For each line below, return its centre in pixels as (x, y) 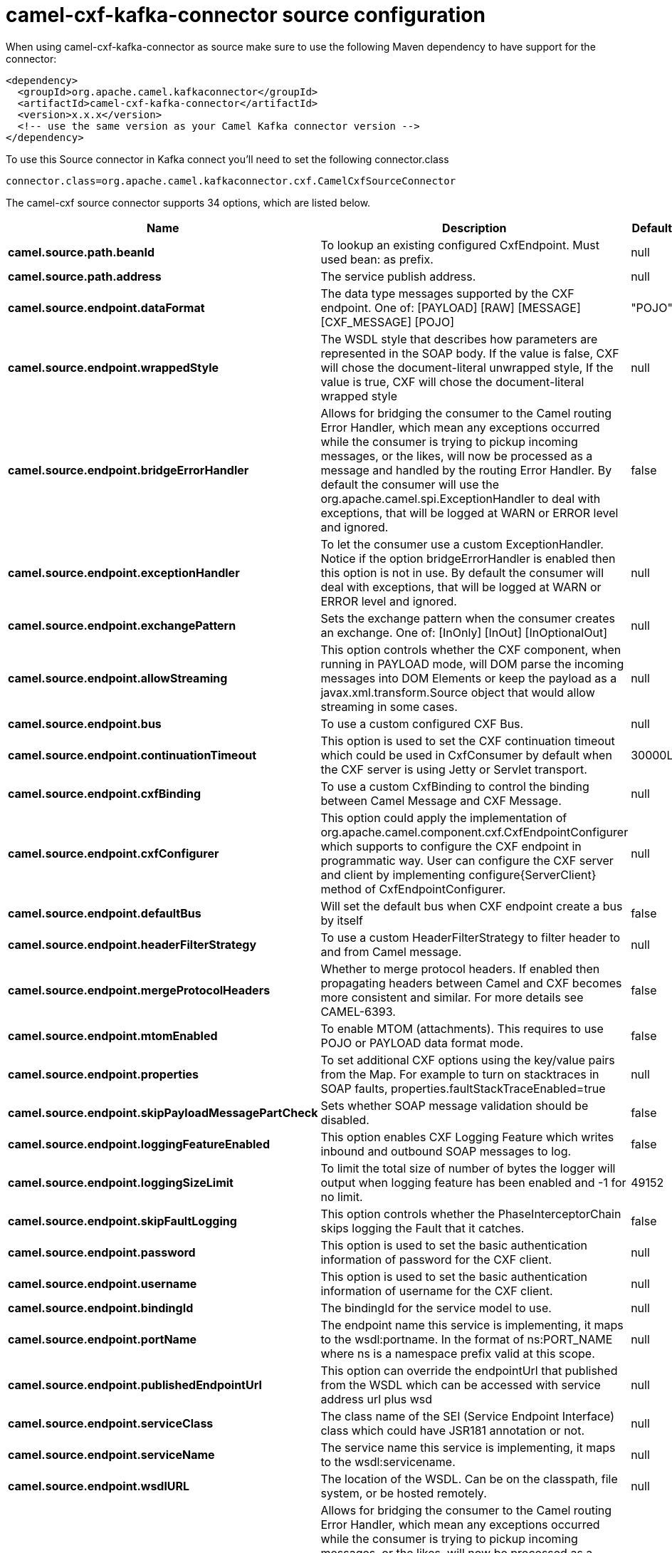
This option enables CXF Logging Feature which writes (467, 1137)
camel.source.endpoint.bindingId (101, 1308)
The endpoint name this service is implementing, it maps (472, 1325)
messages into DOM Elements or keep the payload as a (469, 678)
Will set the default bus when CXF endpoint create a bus (472, 906)
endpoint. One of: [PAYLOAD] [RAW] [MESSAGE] (451, 307)
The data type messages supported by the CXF (447, 293)
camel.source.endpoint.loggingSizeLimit (121, 1182)
